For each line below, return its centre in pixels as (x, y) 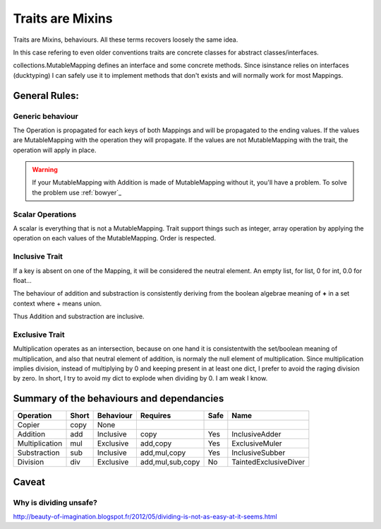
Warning (45, 170)
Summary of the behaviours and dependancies (119, 399)
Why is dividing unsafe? (55, 502)
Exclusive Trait (39, 335)
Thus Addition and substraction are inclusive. (79, 316)
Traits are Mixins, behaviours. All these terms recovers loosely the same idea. (126, 40)
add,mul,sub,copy (170, 462)
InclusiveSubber (259, 453)
